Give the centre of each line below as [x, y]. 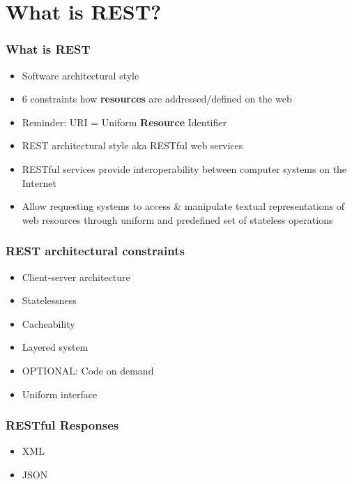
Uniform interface [60, 394]
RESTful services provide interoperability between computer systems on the [184, 168]
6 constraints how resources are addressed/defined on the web [157, 99]
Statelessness [49, 300]
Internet [39, 182]
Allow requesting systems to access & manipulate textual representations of [183, 206]
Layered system [55, 347]
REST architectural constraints [95, 251]
